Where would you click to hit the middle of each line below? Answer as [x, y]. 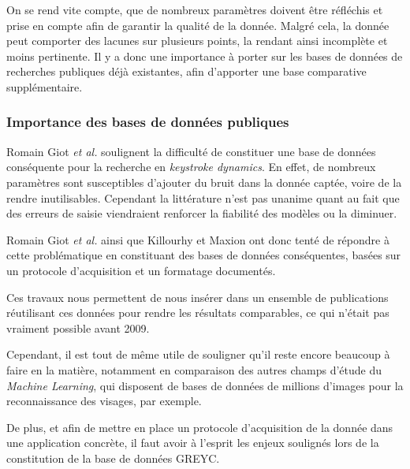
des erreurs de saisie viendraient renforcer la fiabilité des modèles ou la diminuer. [202, 213]
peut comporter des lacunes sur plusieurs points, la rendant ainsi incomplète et [197, 41]
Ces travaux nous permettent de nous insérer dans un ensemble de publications [198, 297]
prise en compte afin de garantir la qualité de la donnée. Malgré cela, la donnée [198, 25]
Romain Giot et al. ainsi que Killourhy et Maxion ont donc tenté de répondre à [198, 239]
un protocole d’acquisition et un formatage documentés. [141, 270]
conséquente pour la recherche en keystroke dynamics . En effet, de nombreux [191, 167]
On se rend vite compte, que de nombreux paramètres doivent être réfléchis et [195, 9]
